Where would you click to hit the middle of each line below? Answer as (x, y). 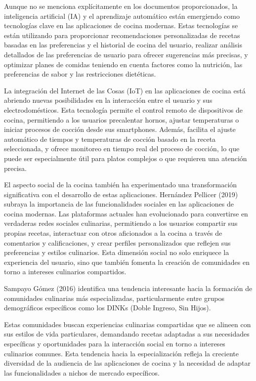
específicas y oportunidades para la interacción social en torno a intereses (115, 343)
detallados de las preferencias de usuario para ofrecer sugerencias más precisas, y (126, 54)
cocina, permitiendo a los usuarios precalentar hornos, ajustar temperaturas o (122, 119)
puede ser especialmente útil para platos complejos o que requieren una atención (126, 158)
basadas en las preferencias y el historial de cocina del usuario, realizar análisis (123, 45)
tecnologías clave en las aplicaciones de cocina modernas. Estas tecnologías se (121, 25)
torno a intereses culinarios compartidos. (65, 272)
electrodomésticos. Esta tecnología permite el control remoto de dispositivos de (123, 109)
